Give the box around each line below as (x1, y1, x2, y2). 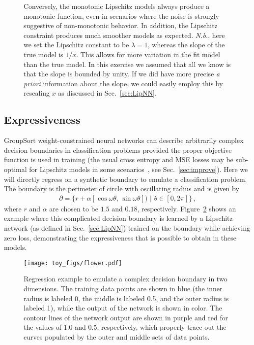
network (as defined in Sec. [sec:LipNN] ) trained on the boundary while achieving (4, 222, 251, 233)
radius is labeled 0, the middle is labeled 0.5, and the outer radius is (24, 293, 229, 303)
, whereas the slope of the (147, 39, 225, 50)
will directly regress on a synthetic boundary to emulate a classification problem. (4, 173, 247, 184)
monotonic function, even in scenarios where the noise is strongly (24, 10, 219, 21)
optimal (4, 164, 27, 174)
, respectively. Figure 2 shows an (137, 203, 236, 213)
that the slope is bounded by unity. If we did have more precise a (24, 69, 220, 79)
